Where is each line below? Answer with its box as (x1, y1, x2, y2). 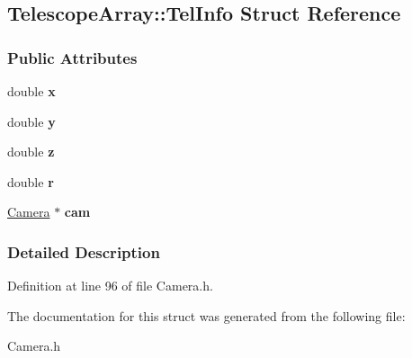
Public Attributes (7, 46, 138, 68)
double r (7, 172, 54, 191)
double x (7, 82, 56, 100)
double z (7, 142, 55, 161)
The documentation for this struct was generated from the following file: (7, 306, 406, 325)
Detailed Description (7, 240, 160, 263)
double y (7, 112, 56, 130)
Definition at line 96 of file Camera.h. (7, 276, 213, 295)
